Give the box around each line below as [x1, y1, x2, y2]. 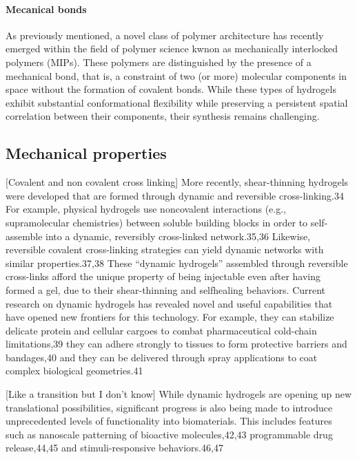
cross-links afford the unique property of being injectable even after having [6, 269, 321, 284]
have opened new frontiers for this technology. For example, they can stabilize [6, 310, 334, 324]
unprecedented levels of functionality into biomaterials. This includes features [6, 414, 332, 428]
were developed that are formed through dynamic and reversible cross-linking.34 [6, 188, 344, 202]
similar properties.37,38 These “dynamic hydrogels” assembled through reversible [6, 255, 348, 270]
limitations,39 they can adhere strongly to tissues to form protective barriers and [6, 337, 347, 351]
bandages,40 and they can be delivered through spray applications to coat [6, 350, 318, 364]
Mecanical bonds [6, 1, 87, 16]
